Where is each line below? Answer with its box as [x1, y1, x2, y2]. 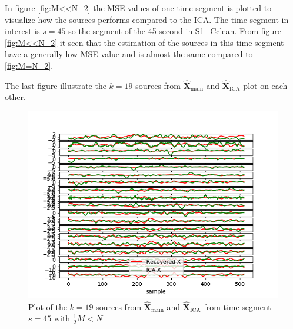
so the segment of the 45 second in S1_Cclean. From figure [68, 25, 281, 37]
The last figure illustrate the [5, 79, 106, 91]
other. [5, 91, 26, 103]
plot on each [243, 79, 288, 91]
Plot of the [28, 300, 67, 313]
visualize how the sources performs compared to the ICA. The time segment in [5, 13, 289, 25]
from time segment [204, 300, 271, 313]
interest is [5, 25, 40, 37]
